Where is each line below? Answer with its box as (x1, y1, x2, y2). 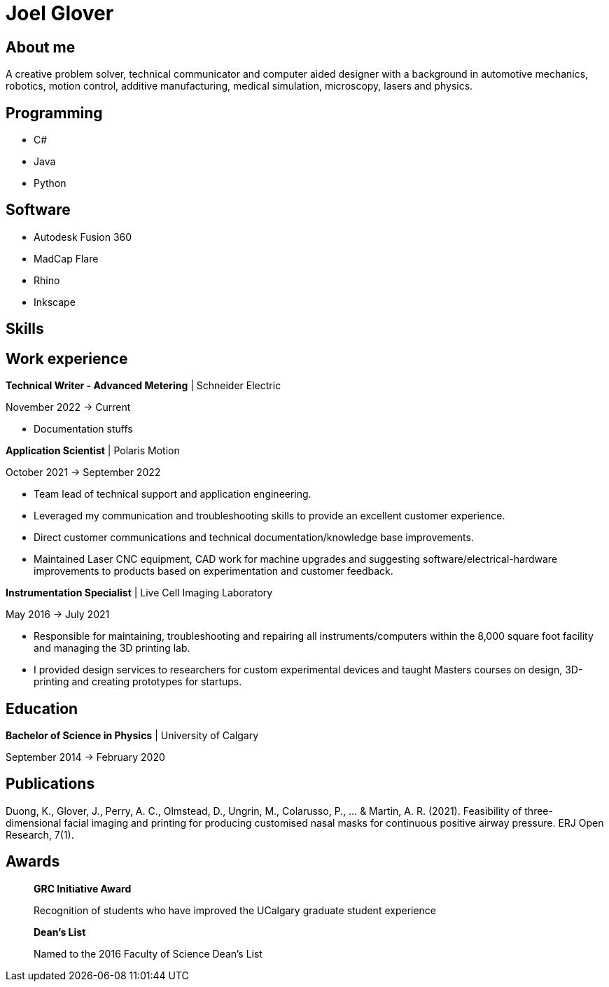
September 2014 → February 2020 (6, 750, 165, 763)
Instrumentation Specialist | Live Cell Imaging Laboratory (6, 587, 273, 599)
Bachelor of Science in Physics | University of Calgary (6, 729, 259, 741)
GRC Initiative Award (34, 882, 132, 895)
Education (6, 699, 78, 717)
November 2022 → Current (6, 401, 131, 414)
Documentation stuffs (34, 423, 133, 435)
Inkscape (34, 295, 76, 308)
